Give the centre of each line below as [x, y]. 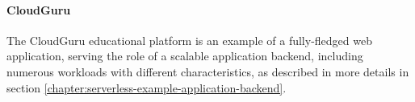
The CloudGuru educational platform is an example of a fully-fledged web [189, 40]
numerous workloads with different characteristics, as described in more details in [208, 71]
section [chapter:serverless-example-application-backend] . [147, 87]
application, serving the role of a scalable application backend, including [185, 56]
